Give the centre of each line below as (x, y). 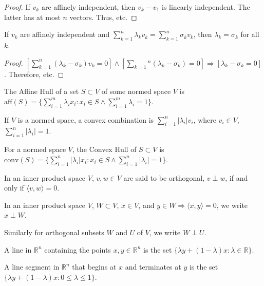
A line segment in (32, 267)
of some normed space (136, 91)
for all (250, 34)
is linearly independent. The (206, 7)
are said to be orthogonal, (164, 177)
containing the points (78, 249)
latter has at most (32, 17)
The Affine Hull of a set (42, 91)
